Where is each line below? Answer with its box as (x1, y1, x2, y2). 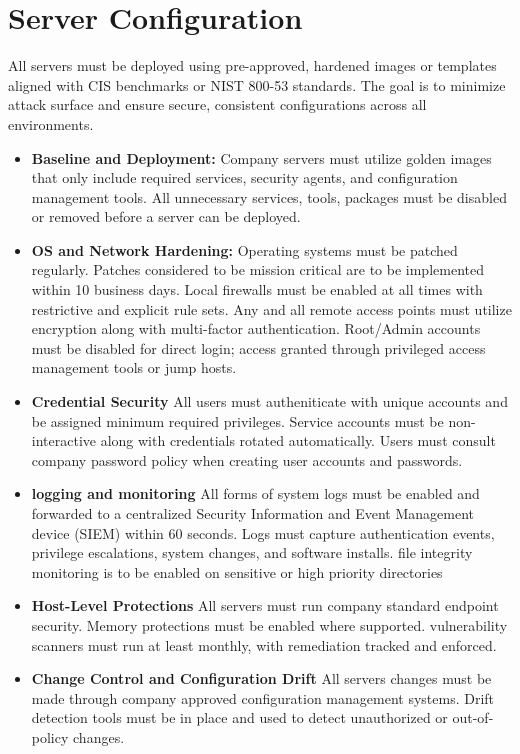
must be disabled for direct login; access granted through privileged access (31, 337, 486, 358)
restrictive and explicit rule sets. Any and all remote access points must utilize (31, 298, 512, 319)
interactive (31, 430, 97, 451)
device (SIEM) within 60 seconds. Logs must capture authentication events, (31, 522, 495, 543)
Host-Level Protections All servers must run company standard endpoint (31, 595, 499, 616)
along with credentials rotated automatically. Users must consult (100, 430, 496, 451)
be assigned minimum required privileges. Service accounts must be (31, 410, 444, 431)
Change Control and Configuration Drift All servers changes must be (31, 668, 492, 689)
